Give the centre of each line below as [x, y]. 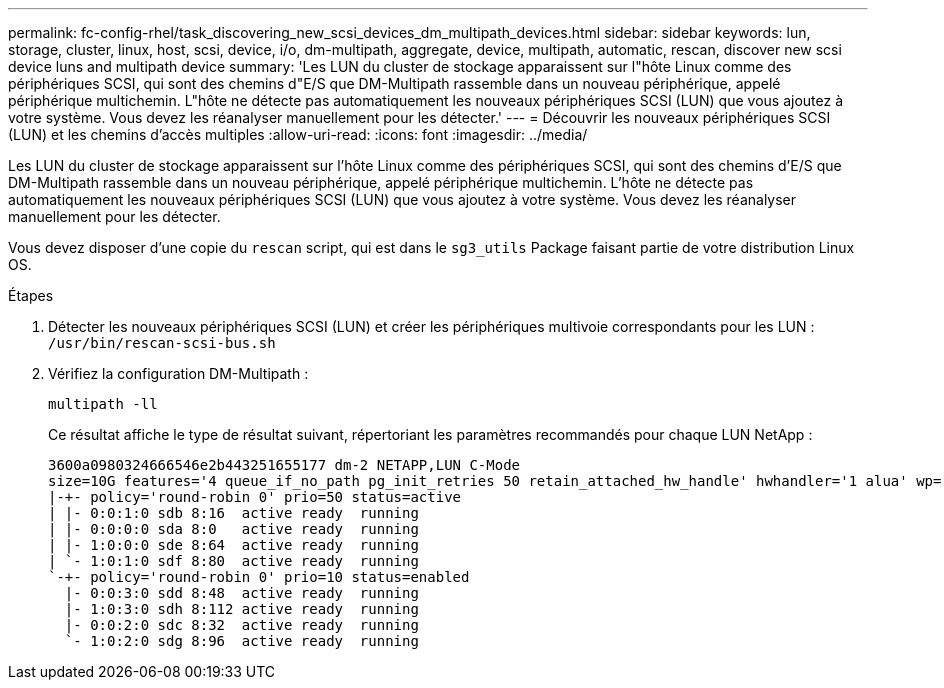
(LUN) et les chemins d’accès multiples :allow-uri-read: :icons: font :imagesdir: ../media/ [298, 134]
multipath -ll [103, 404]
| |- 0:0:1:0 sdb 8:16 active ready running [233, 513]
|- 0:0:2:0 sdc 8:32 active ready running [241, 625]
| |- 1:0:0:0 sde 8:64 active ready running [233, 545]
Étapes [31, 295]
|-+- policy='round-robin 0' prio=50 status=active [255, 497]
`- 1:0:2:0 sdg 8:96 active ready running [241, 641]
